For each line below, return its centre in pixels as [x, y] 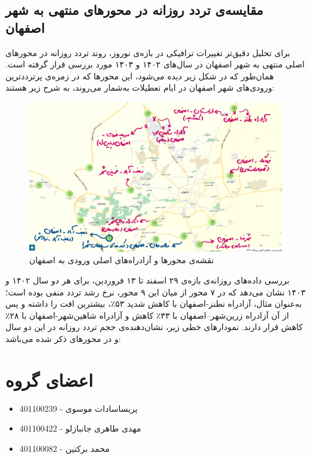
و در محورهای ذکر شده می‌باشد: [63, 339]
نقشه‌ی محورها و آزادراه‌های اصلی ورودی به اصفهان [122, 260]
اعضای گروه [49, 379]
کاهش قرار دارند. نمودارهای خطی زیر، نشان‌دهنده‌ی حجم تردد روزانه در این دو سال [154, 327]
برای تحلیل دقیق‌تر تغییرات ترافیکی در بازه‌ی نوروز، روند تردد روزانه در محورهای [148, 52]
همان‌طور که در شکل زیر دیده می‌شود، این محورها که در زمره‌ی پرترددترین [140, 76]
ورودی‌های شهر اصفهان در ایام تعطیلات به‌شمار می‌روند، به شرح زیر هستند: [140, 87]
